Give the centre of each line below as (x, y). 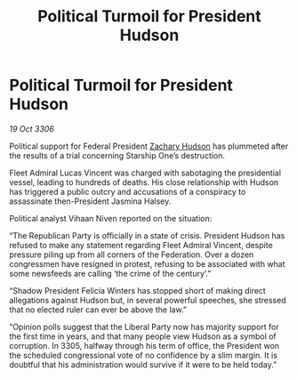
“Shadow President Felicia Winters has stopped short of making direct (138, 290)
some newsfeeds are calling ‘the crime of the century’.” (110, 273)
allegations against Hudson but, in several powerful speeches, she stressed (148, 300)
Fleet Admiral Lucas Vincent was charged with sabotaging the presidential (145, 173)
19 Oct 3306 (32, 129)
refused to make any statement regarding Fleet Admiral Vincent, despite (141, 245)
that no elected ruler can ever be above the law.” (98, 310)
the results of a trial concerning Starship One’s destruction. (117, 155)
